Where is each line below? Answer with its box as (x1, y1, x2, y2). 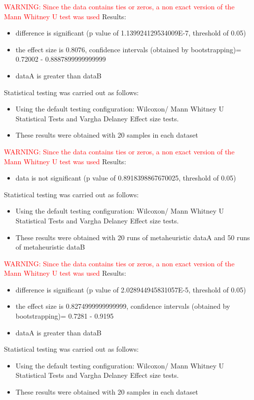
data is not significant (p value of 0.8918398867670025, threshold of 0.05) (15, 173, 236, 183)
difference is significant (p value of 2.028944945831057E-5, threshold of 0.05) (15, 284, 246, 294)
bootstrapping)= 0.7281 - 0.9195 (15, 311, 114, 321)
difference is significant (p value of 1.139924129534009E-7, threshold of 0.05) (15, 28, 246, 38)
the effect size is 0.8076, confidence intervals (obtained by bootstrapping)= (15, 44, 242, 54)
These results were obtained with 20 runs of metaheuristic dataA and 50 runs (15, 232, 250, 242)
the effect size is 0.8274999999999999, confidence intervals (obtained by (15, 301, 230, 311)
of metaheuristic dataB (15, 242, 85, 252)
